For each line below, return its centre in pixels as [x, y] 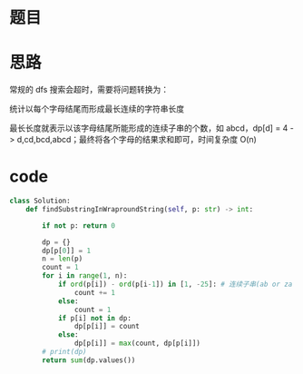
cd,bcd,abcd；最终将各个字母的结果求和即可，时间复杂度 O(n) [140, 140]
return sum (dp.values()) [89, 360]
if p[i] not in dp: [94, 318]
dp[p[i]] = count [107, 327]
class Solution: [40, 201]
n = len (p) [63, 259]
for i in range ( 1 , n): [85, 276]
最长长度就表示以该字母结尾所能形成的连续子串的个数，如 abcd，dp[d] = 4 [149, 128]
